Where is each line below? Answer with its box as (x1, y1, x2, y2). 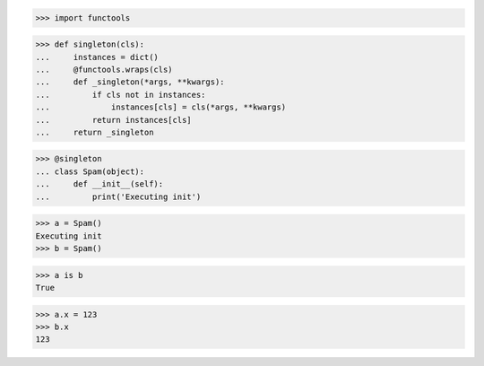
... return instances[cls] (35, 115, 192, 125)
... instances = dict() (35, 52, 159, 62)
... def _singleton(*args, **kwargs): (35, 77, 225, 87)
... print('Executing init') (35, 191, 202, 202)
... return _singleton (35, 126, 154, 137)
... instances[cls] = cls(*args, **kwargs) (35, 102, 287, 112)
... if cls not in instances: (35, 90, 206, 100)
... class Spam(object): (35, 166, 145, 177)
